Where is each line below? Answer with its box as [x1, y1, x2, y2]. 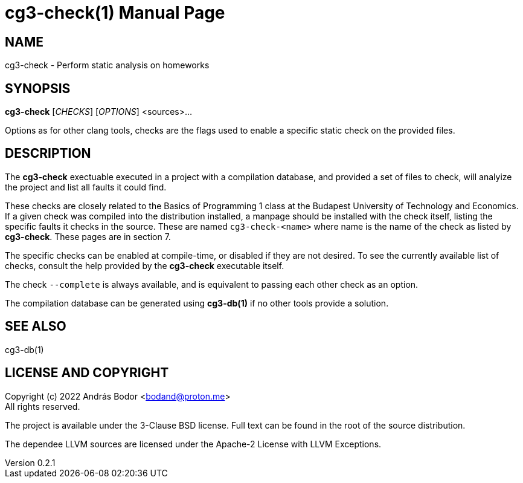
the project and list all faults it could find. [5, 181, 167, 192]
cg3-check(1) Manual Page [5, 2, 225, 23]
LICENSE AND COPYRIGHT [5, 365, 169, 381]
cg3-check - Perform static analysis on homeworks [5, 60, 210, 71]
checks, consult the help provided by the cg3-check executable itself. [5, 260, 284, 271]
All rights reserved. [5, 401, 80, 412]
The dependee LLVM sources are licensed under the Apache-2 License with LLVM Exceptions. [5, 438, 382, 449]
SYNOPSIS [5, 80, 71, 96]
